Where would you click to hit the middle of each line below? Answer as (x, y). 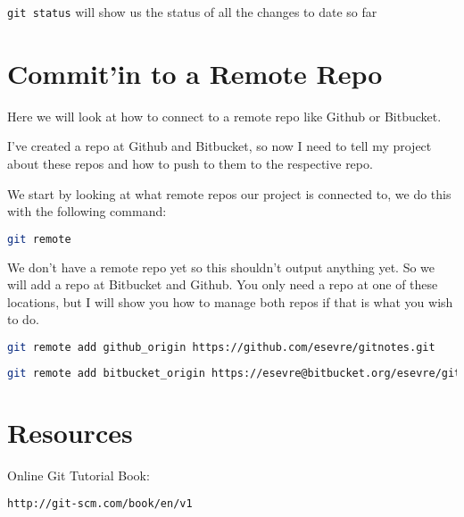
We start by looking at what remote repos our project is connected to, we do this (229, 193)
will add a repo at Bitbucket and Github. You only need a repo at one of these (223, 284)
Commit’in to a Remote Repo (195, 73)
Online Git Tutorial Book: (79, 475)
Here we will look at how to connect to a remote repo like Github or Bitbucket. (224, 116)
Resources (70, 432)
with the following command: (87, 211)
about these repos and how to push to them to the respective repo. (190, 163)
